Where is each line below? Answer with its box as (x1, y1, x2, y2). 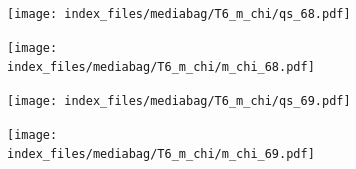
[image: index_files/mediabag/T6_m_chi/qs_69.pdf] (7, 93, 351, 108)
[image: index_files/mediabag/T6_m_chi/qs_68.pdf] (7, 7, 351, 21)
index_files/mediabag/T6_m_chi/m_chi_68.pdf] (7, 60, 315, 75)
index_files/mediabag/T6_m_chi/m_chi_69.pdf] (7, 147, 315, 162)
